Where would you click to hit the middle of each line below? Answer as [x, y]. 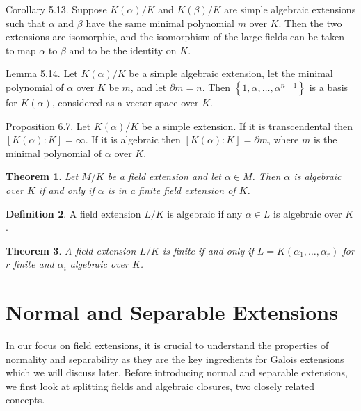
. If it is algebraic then [133, 139]
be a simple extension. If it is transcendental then [247, 126]
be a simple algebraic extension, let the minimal [231, 73]
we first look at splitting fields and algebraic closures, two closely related [160, 386]
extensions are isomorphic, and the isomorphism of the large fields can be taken [175, 37]
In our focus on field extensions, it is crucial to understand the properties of [167, 345]
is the [325, 139]
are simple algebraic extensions [290, 9]
